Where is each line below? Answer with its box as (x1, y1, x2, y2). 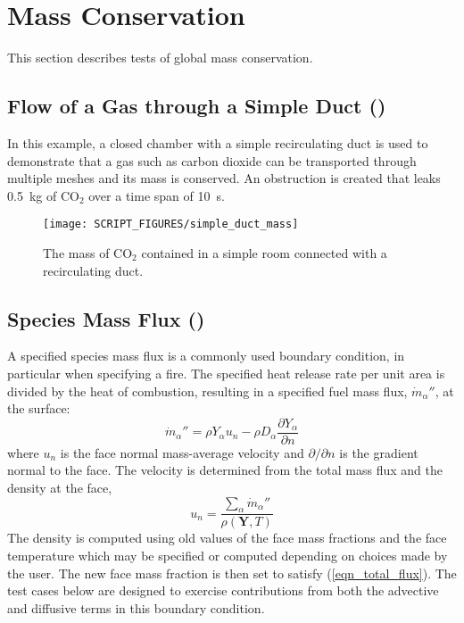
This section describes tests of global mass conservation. (7, 48, 313, 67)
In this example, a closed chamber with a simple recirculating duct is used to (7, 133, 428, 152)
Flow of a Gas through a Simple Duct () (7, 92, 386, 120)
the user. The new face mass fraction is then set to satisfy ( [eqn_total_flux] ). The (7, 563, 457, 582)
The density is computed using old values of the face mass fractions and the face (7, 528, 447, 547)
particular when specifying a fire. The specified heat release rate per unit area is (7, 363, 445, 382)
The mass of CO (43, 243, 133, 262)
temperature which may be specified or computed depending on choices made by (7, 545, 448, 564)
